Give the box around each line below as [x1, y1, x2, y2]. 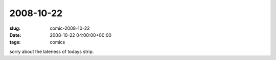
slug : [9, 25, 20, 31]
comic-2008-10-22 [50, 25, 90, 31]
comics [50, 39, 65, 45]
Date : [9, 32, 21, 38]
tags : [9, 39, 21, 45]
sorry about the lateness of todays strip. [9, 48, 94, 54]
